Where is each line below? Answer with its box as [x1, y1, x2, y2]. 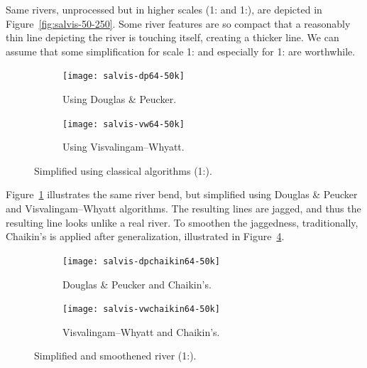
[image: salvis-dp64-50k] [62, 71, 185, 82]
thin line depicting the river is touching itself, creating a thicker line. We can [6, 30, 339, 45]
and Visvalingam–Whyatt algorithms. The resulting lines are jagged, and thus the [6, 201, 361, 216]
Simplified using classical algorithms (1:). [34, 163, 212, 178]
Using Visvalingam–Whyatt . [62, 139, 185, 154]
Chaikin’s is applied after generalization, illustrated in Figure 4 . [6, 229, 285, 244]
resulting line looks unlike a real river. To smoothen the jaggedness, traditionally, [6, 215, 358, 229]
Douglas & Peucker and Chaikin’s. [62, 276, 212, 291]
